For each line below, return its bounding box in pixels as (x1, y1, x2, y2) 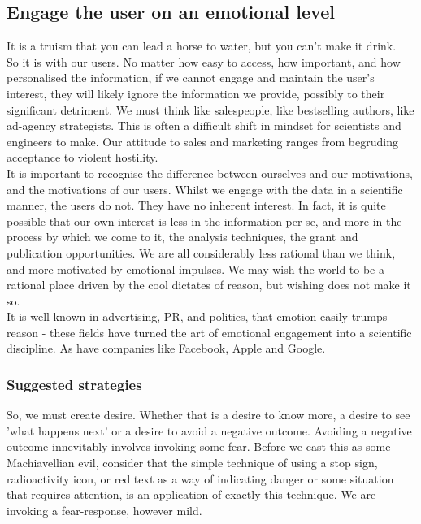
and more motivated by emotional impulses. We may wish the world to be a (7, 260, 384, 277)
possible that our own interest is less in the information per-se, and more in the (7, 212, 402, 229)
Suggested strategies (7, 375, 142, 394)
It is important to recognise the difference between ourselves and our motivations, (7, 164, 413, 181)
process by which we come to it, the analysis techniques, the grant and (7, 228, 358, 245)
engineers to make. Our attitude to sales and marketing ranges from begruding (7, 132, 398, 149)
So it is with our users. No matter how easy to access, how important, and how (7, 53, 401, 70)
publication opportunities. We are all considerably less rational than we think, (7, 244, 396, 261)
